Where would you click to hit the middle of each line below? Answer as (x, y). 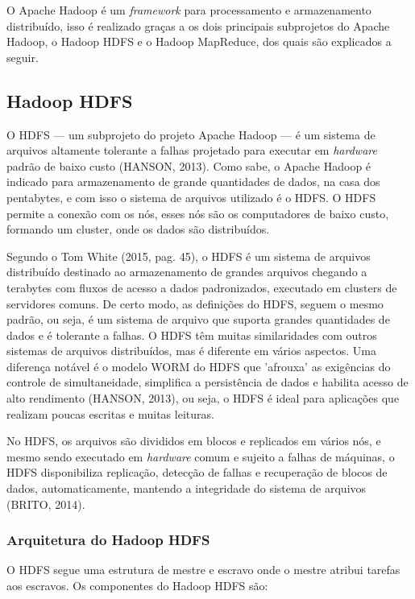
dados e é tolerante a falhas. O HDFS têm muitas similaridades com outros (192, 335)
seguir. (23, 57)
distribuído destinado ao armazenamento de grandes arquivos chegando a (187, 272)
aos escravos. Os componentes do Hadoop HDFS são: (137, 586)
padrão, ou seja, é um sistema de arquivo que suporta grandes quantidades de (198, 319)
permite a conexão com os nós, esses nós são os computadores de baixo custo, (198, 213)
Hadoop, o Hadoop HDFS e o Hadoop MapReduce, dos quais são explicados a (199, 41)
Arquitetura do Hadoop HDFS (108, 540)
